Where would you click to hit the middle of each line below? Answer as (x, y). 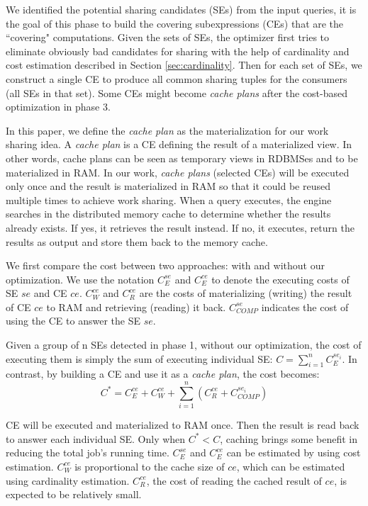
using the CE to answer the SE (73, 321)
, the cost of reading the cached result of (234, 480)
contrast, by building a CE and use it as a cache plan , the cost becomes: (163, 374)
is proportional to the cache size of (150, 466)
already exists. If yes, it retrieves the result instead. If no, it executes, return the (180, 227)
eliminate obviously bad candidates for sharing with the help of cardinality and (178, 51)
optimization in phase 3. (58, 107)
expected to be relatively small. (74, 494)
